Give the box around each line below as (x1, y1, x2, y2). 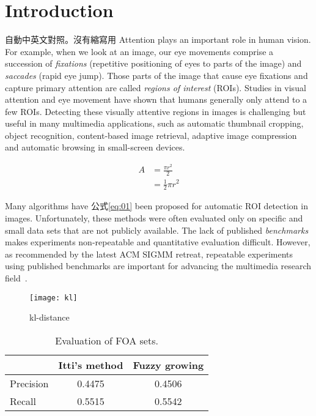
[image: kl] (29, 293, 78, 302)
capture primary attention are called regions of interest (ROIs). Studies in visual (5, 81, 306, 94)
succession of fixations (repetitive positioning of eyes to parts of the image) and (5, 57, 302, 70)
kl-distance (29, 311, 70, 324)
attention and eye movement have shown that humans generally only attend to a (5, 93, 307, 106)
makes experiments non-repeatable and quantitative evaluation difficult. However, (5, 236, 310, 248)
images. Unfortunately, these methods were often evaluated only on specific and (5, 211, 303, 224)
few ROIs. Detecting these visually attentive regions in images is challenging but (5, 105, 306, 117)
